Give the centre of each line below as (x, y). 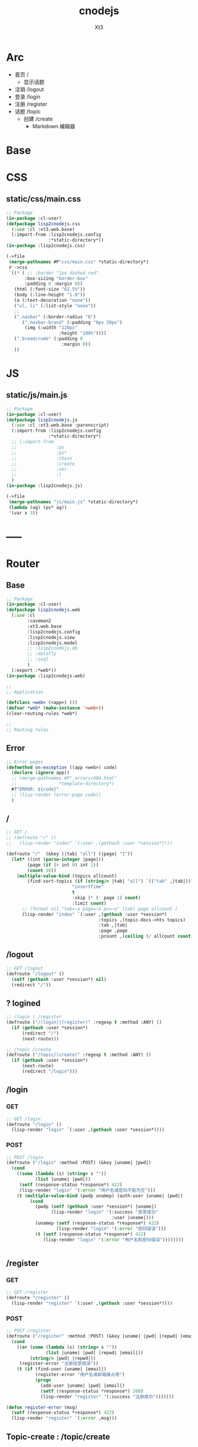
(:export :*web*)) (34, 670)
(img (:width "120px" (51, 328)
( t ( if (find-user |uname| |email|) (62, 1369)
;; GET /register (27, 1292)
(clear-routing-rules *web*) (42, 714)
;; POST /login (25, 1157)
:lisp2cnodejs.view (51, 637)
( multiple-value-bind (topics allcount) (67, 876)
